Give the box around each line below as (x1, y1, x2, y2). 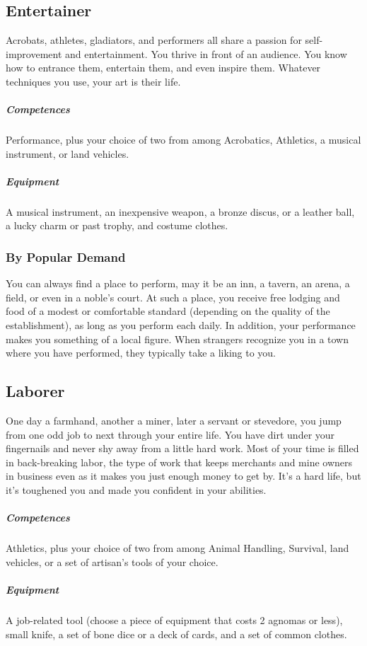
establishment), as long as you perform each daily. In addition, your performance (6, 318, 356, 333)
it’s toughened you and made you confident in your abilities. (6, 483, 267, 497)
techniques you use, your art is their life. (6, 74, 181, 88)
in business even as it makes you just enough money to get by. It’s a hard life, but (6, 468, 361, 483)
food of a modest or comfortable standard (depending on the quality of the (6, 304, 330, 318)
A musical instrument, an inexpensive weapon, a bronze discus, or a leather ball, (6, 204, 355, 219)
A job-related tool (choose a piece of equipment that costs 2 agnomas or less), (6, 612, 343, 627)
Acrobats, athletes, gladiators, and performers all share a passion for (6, 33, 302, 47)
